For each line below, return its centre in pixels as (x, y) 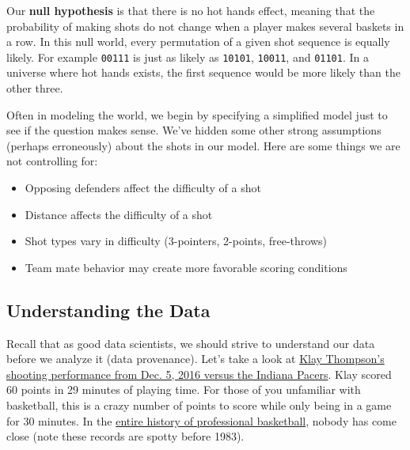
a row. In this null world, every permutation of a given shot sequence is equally (198, 42)
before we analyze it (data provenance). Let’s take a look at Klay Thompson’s (196, 359)
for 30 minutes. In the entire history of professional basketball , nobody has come (201, 420)
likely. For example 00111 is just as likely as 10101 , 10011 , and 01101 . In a (188, 57)
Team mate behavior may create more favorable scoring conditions (186, 267)
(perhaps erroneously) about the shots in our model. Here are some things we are (203, 145)
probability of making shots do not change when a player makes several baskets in (205, 26)
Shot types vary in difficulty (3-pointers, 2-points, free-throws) (176, 241)
